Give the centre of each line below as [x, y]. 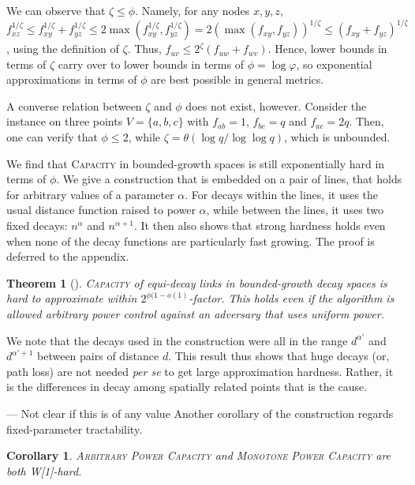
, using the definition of [63, 49]
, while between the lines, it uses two [295, 210]
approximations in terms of [72, 79]
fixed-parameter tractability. [75, 429]
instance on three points [65, 121]
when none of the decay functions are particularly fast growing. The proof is [191, 241]
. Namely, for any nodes [193, 10]
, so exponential [334, 64]
